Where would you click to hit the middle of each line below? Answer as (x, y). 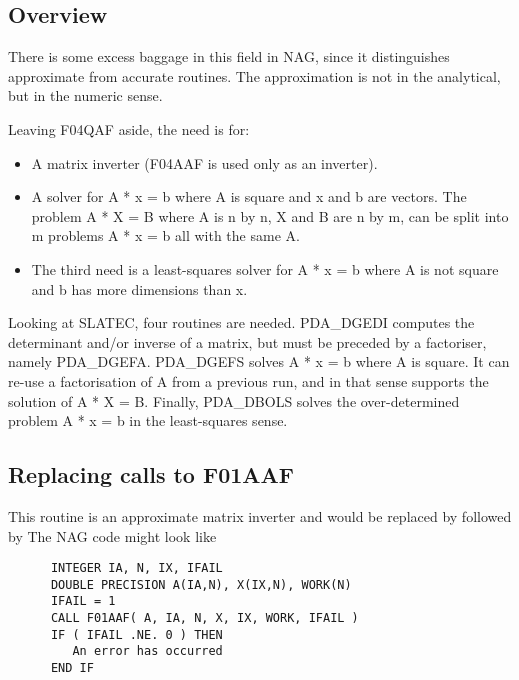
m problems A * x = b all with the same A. (165, 235)
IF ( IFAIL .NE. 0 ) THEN (136, 634)
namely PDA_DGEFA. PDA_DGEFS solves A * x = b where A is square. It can (259, 361)
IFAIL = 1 (83, 601)
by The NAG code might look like (112, 535)
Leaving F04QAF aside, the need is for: (129, 128)
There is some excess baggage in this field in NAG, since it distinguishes (229, 56)
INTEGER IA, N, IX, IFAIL (136, 568)
